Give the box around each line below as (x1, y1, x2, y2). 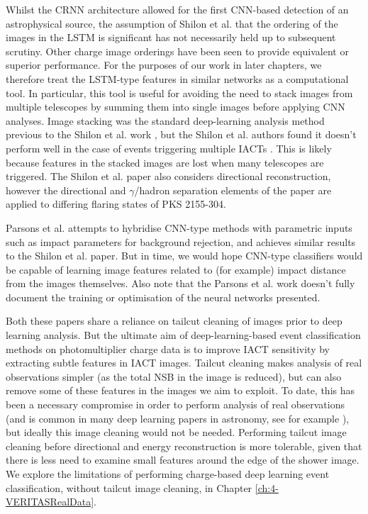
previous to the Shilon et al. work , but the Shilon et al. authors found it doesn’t (6, 127, 357, 142)
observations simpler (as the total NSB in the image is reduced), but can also (6, 369, 342, 384)
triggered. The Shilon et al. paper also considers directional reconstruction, (6, 169, 331, 184)
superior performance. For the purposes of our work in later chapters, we (6, 57, 322, 72)
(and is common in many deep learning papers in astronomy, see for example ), (6, 410, 350, 425)
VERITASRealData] (6, 494, 94, 509)
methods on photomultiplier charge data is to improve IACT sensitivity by (6, 341, 330, 356)
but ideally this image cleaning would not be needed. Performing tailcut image (6, 425, 347, 440)
